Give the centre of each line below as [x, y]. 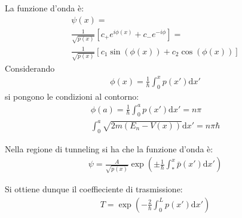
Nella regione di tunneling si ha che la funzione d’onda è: [109, 148]
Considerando [30, 68]
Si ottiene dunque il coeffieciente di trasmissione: [94, 189]
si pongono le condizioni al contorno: [72, 96]
